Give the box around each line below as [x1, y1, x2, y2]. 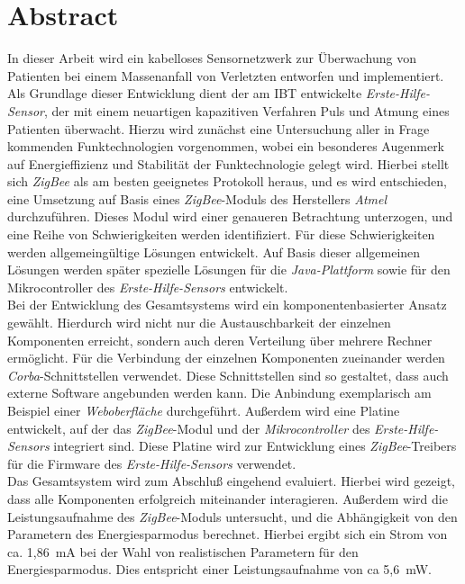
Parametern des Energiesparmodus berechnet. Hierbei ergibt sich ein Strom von [7, 525, 448, 544]
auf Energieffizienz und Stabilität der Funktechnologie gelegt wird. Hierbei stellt [7, 154, 450, 173]
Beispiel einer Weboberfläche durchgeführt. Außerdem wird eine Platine [7, 401, 400, 419]
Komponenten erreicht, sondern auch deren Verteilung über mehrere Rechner [7, 330, 433, 349]
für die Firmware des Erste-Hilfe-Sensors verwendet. [7, 454, 296, 472]
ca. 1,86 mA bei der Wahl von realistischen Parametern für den [7, 542, 359, 561]
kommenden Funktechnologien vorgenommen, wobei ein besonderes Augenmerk [7, 137, 445, 156]
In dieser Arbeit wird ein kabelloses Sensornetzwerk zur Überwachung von [7, 49, 417, 67]
